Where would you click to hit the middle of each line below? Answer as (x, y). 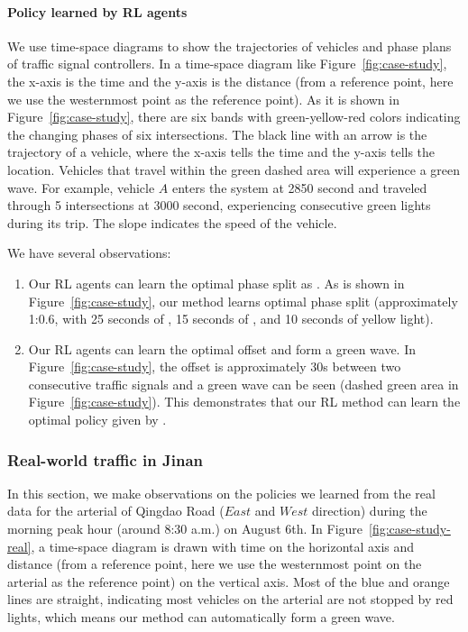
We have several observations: (89, 253)
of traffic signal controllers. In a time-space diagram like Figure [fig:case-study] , (227, 64)
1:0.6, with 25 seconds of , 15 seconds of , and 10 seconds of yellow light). (231, 319)
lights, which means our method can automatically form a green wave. (201, 617)
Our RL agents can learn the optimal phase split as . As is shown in (216, 283)
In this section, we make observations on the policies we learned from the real (221, 493)
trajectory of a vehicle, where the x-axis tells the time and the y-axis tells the (221, 152)
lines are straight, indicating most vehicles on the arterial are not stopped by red (230, 599)
